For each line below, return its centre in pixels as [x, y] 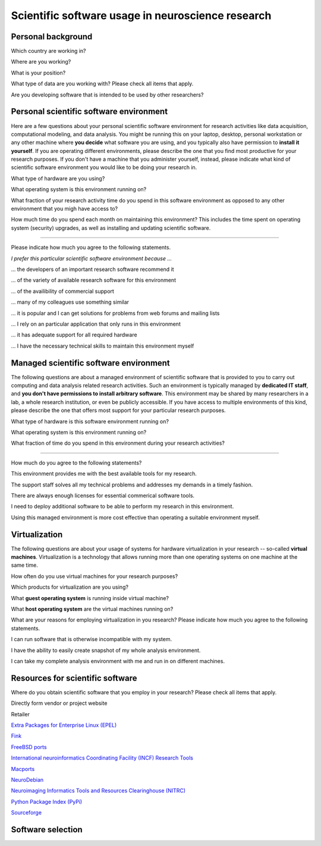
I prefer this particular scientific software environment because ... [92, 258]
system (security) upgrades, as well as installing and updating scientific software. [111, 228]
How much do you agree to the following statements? [76, 463]
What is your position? [38, 73]
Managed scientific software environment [91, 363]
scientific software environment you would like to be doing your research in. [104, 167]
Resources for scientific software [74, 678]
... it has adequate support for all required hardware [74, 335]
